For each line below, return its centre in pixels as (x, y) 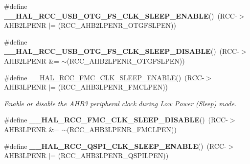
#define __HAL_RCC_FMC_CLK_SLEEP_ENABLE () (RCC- (104, 77)
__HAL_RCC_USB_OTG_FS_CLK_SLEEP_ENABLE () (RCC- (121, 15)
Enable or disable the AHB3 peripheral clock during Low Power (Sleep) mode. (120, 103)
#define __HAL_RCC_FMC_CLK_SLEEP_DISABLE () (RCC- (116, 120)
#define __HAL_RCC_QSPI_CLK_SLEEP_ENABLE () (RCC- (115, 146)
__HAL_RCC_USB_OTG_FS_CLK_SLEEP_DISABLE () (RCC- (122, 51)
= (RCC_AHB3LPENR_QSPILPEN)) (110, 155)
